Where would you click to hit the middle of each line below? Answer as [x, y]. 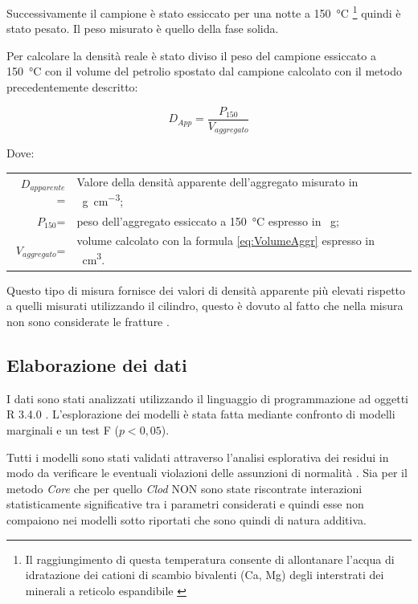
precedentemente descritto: [72, 87]
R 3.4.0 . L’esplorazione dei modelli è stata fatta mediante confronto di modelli [201, 414]
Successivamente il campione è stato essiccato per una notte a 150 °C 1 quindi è [204, 12]
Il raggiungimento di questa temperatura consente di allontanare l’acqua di [210, 559]
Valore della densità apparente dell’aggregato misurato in [217, 182]
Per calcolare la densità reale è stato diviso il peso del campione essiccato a [191, 55]
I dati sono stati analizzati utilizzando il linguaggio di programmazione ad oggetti [207, 398]
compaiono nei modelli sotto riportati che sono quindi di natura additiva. [186, 519]
